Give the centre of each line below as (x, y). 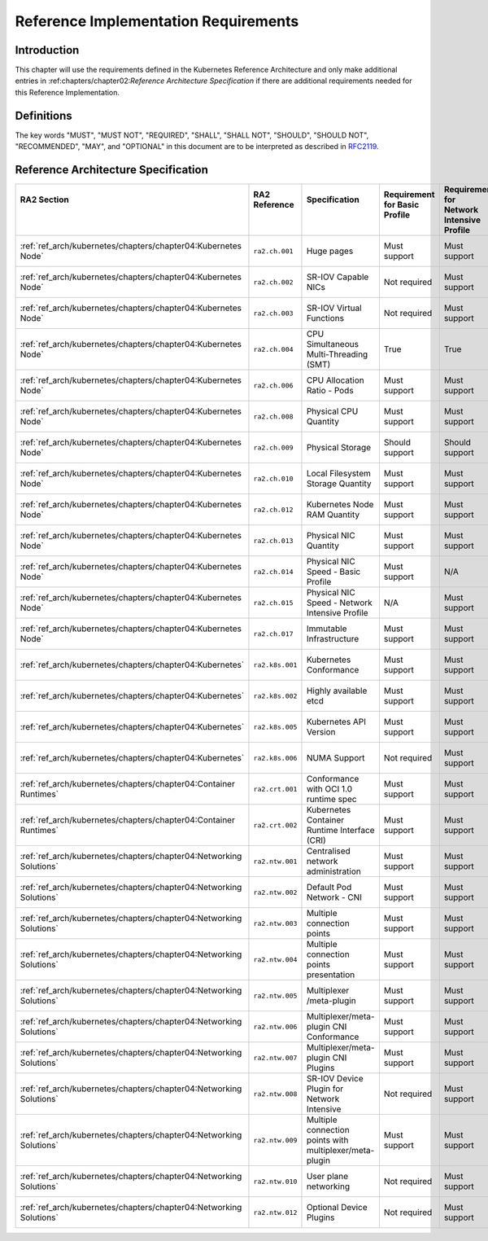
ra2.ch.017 (273, 634)
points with (327, 1140)
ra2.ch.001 (273, 251)
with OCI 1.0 (329, 789)
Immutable (327, 629)
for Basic (401, 205)
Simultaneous (333, 344)
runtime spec (331, 800)
